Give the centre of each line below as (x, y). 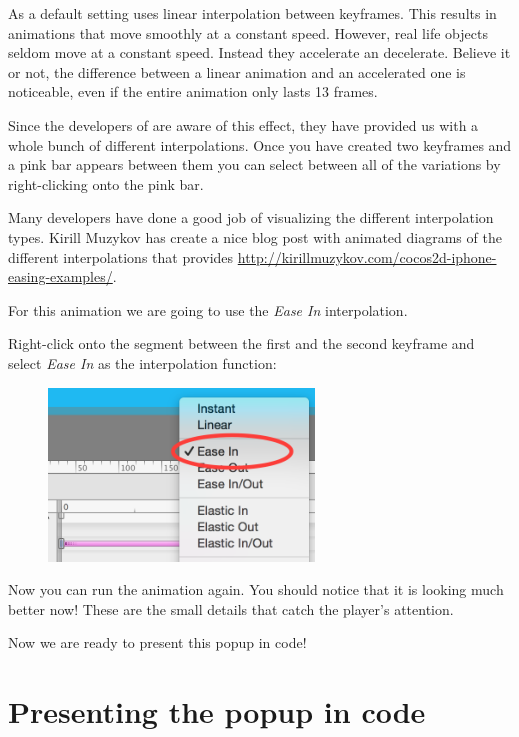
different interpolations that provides (121, 256)
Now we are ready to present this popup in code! (157, 642)
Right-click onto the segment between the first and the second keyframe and (241, 343)
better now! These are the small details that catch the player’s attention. (231, 608)
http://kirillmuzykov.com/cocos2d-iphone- (367, 256)
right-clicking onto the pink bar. (106, 183)
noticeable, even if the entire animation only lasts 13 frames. (193, 91)
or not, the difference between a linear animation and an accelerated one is (237, 71)
